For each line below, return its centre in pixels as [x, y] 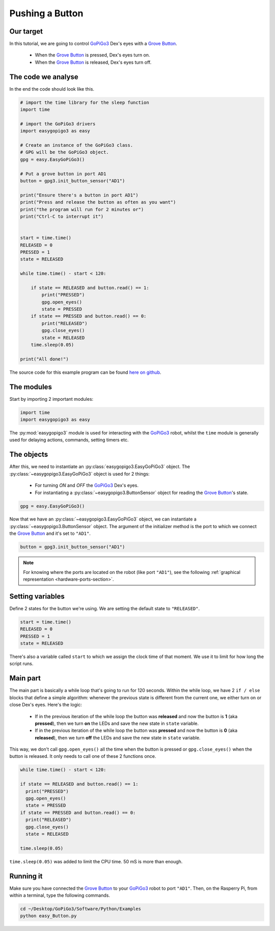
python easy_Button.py [48, 916]
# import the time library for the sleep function [85, 102]
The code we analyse [44, 77]
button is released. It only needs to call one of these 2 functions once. [83, 756]
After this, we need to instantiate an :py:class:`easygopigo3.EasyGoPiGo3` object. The [100, 467]
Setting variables [37, 596]
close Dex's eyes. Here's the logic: [46, 705]
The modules [31, 387]
